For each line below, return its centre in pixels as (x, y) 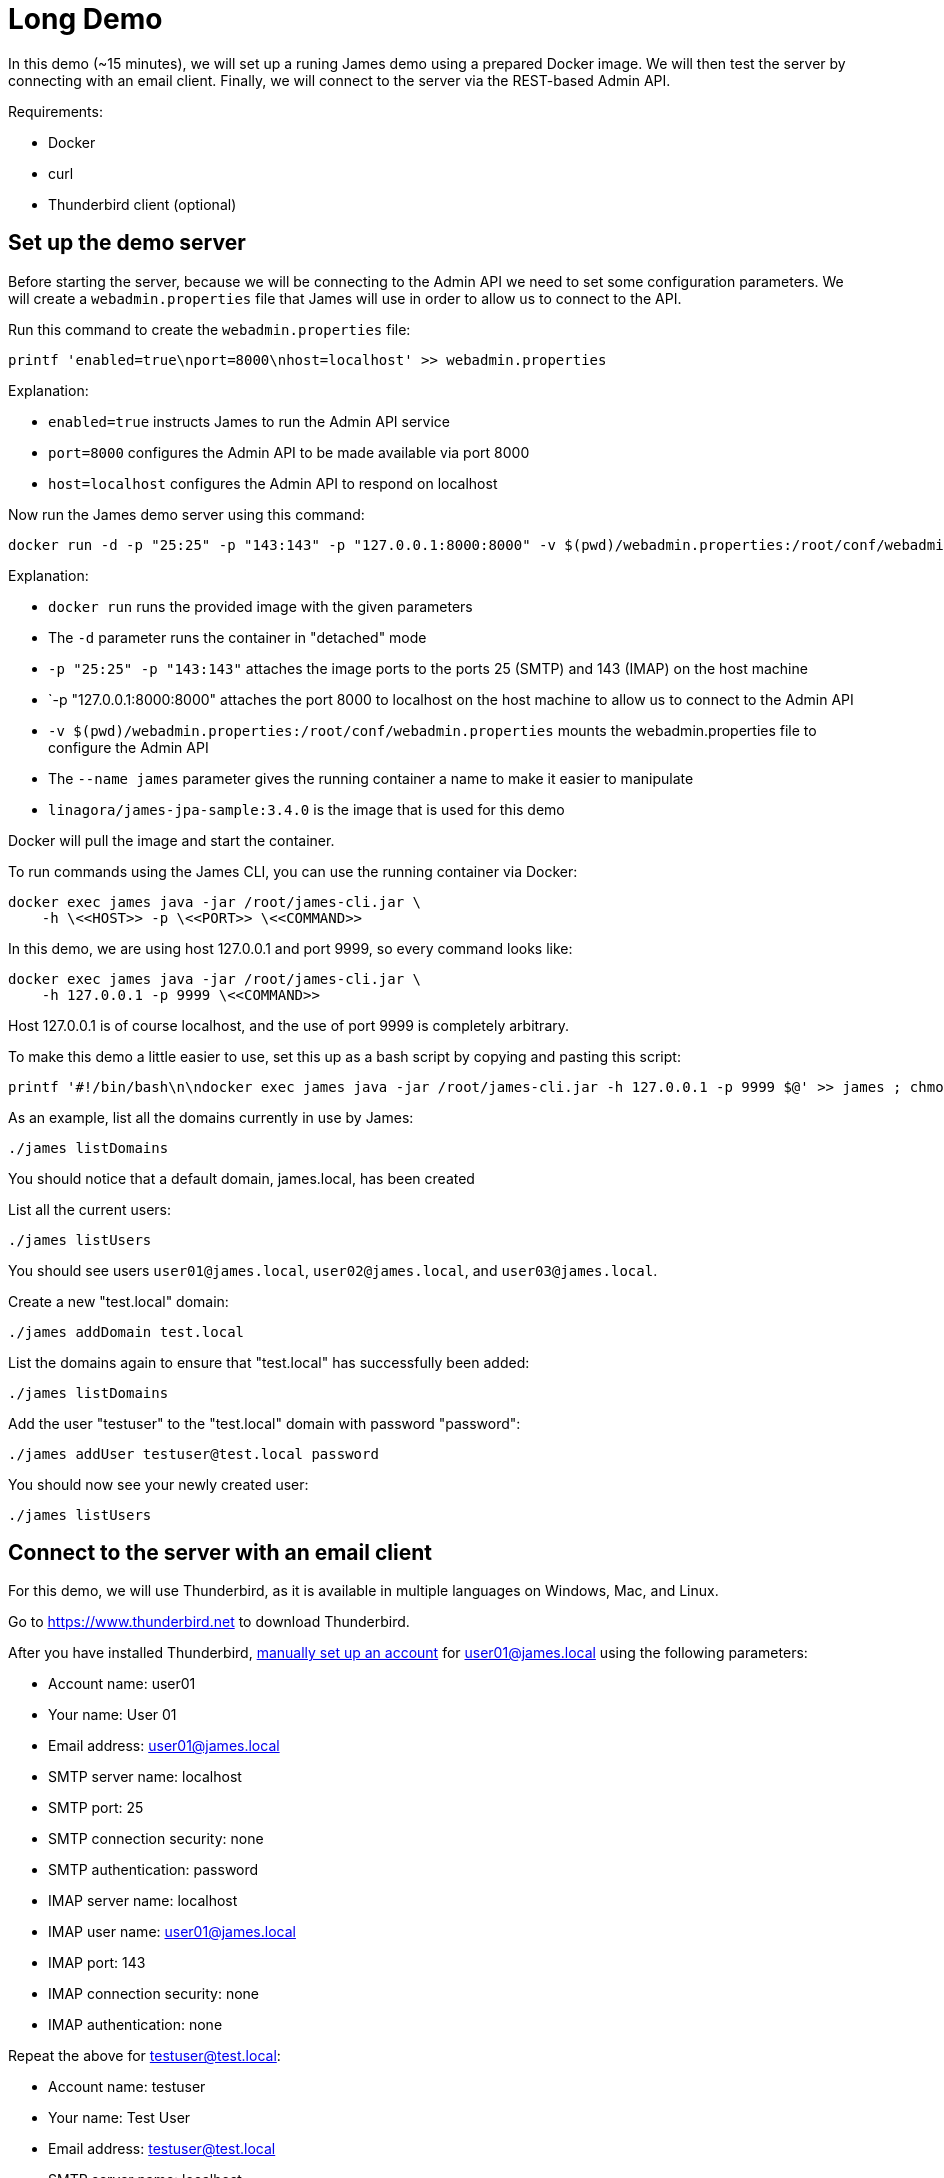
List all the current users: (90, 1209)
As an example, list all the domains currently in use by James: (211, 1117)
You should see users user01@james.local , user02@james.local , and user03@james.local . (333, 1270)
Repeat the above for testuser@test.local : (144, 2056)
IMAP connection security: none (154, 1994)
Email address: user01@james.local (164, 1746)
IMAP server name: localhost (143, 1901)
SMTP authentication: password (153, 1870)
